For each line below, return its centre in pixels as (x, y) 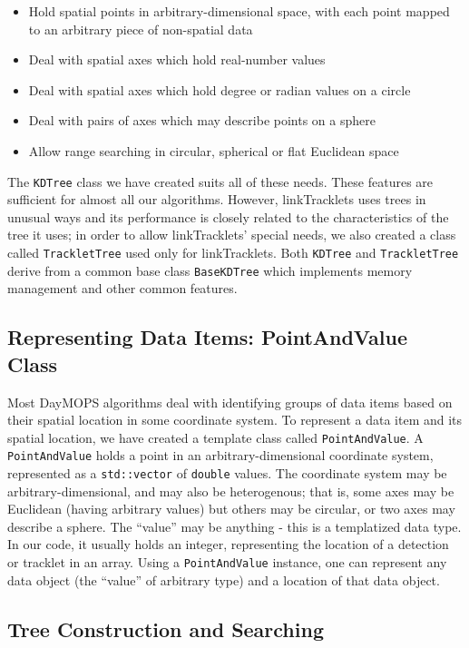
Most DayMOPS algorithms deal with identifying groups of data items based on (230, 402)
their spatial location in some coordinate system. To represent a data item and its (235, 420)
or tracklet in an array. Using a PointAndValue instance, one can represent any (227, 562)
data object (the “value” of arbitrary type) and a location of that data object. (224, 579)
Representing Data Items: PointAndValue (208, 337)
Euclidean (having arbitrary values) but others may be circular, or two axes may (231, 509)
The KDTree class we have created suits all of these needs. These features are (220, 181)
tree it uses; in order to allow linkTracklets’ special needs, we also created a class (232, 235)
